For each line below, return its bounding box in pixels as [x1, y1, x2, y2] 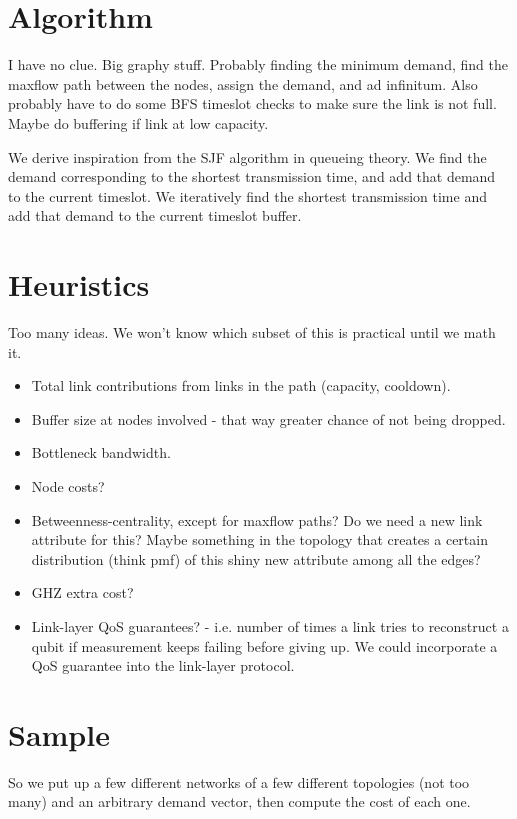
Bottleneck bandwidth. [31, 442, 171, 463]
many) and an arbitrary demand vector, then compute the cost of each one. [8, 791, 471, 812]
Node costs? [31, 475, 105, 496]
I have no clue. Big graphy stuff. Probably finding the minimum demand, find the [8, 54, 508, 75]
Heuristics [8, 264, 150, 305]
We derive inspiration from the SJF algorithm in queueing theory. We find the [8, 146, 487, 167]
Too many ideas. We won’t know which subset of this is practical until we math [8, 322, 496, 342]
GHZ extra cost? [31, 582, 134, 603]
